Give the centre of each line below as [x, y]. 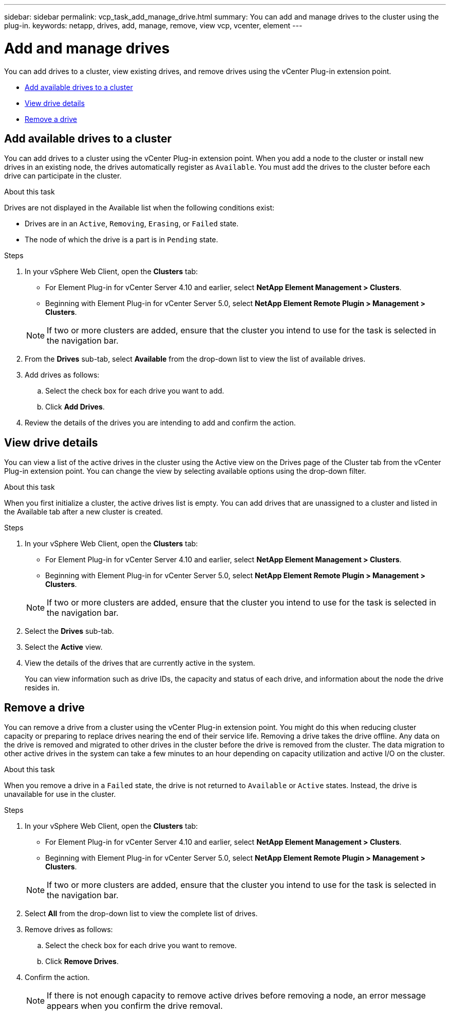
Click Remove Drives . [82, 961]
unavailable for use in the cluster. [60, 794]
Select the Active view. [64, 647]
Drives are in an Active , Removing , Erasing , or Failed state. [132, 224]
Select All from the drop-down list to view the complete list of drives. [141, 914]
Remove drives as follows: [69, 930]
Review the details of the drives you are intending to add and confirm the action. [160, 423]
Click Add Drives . [75, 407]
